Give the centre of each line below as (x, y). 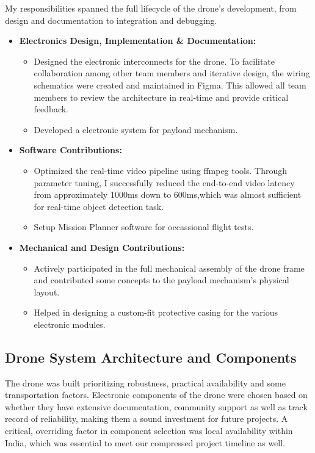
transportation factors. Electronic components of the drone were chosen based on (156, 395)
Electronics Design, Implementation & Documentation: (138, 41)
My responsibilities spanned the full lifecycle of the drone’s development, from (151, 8)
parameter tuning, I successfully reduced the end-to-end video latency (164, 182)
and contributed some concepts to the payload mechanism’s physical (161, 280)
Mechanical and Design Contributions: (102, 247)
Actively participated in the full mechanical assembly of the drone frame (169, 268)
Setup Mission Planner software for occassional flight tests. (144, 227)
